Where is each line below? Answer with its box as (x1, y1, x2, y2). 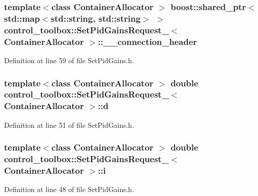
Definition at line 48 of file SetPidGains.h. (4, 184, 134, 194)
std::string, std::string (50, 12, 141, 24)
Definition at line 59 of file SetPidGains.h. (4, 55, 134, 65)
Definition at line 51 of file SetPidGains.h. (4, 119, 134, 130)
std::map (4, 12, 40, 24)
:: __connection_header (97, 35, 197, 47)
